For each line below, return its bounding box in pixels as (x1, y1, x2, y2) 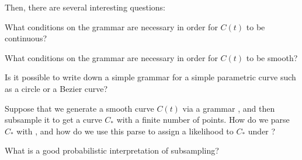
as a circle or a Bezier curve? (5, 82, 108, 94)
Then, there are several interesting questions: (5, 1, 166, 13)
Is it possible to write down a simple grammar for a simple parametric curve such (5, 71, 296, 83)
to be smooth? (246, 51, 298, 63)
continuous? (5, 32, 47, 44)
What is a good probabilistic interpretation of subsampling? (5, 144, 219, 157)
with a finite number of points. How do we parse (116, 113, 290, 126)
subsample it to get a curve (5, 113, 102, 126)
